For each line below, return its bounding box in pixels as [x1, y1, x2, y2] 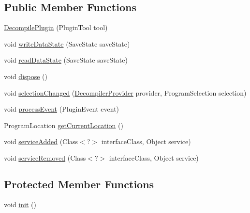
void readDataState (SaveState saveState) [4, 55, 128, 65]
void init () [4, 199, 36, 209]
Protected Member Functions [4, 176, 154, 191]
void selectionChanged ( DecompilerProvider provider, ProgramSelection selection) [4, 87, 247, 98]
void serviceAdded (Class [4, 136, 78, 147]
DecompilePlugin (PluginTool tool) [4, 22, 108, 33]
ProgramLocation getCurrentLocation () [4, 120, 123, 130]
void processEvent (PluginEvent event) [4, 104, 119, 114]
